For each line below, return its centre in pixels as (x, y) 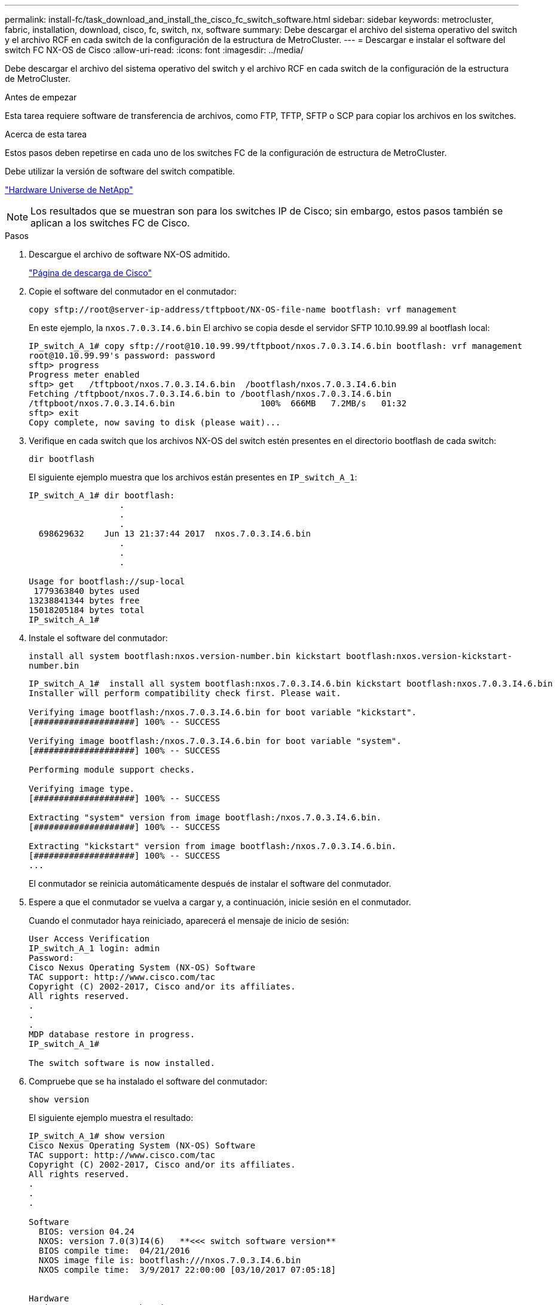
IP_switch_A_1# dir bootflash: (102, 495)
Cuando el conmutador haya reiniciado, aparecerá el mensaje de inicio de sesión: (189, 920)
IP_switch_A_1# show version (97, 1136)
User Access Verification (89, 939)
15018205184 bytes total (87, 610)
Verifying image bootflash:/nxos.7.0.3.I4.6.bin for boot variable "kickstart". (223, 712)
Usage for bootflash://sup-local (107, 581)
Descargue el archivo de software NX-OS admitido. (129, 254)
